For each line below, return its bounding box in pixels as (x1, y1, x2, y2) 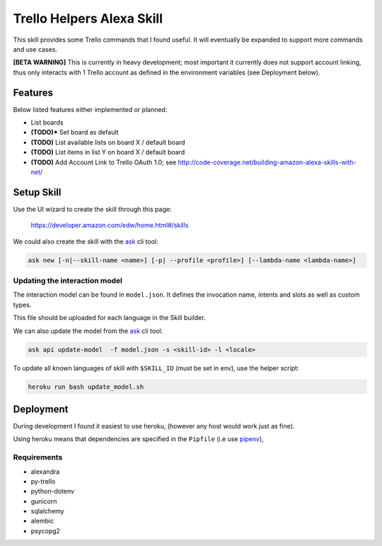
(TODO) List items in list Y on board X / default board (30, 148, 185, 157)
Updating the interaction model (13, 276, 123, 285)
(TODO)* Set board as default (30, 128, 119, 137)
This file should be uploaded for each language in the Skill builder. (13, 314, 206, 322)
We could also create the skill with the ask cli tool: (13, 237, 158, 246)
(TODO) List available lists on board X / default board (30, 138, 185, 147)
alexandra (30, 467, 60, 476)
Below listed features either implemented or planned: (13, 105, 168, 113)
